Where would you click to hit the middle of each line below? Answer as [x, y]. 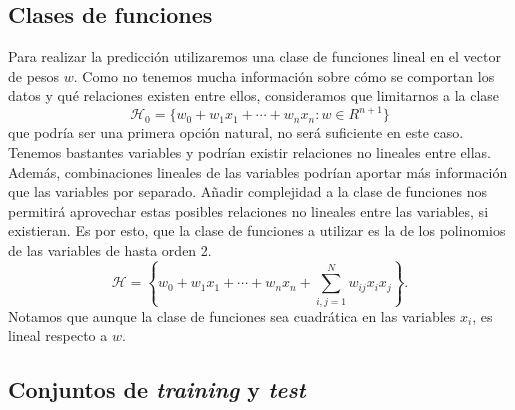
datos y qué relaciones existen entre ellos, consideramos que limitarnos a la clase [254, 95]
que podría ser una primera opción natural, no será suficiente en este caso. [236, 132]
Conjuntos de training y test [157, 389]
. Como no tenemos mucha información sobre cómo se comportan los [284, 75]
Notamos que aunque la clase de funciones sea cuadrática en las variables [232, 315]
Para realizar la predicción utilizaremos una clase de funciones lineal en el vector [254, 56]
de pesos [34, 75]
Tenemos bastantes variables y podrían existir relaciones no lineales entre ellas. [249, 152]
